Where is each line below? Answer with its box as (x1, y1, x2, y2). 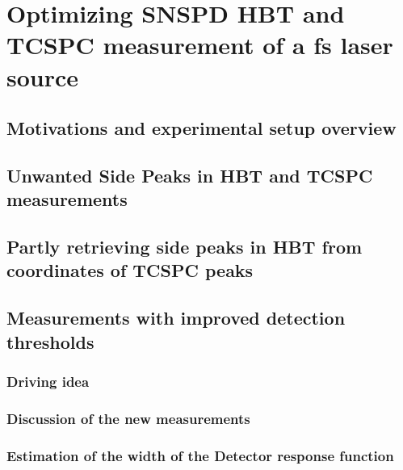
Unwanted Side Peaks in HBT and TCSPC (6, 162, 373, 187)
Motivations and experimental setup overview (6, 115, 397, 141)
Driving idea (6, 371, 90, 391)
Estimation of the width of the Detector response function (6, 445, 394, 465)
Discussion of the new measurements (6, 408, 250, 428)
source (6, 60, 79, 93)
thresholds (6, 329, 94, 354)
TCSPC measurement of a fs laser (6, 28, 393, 61)
